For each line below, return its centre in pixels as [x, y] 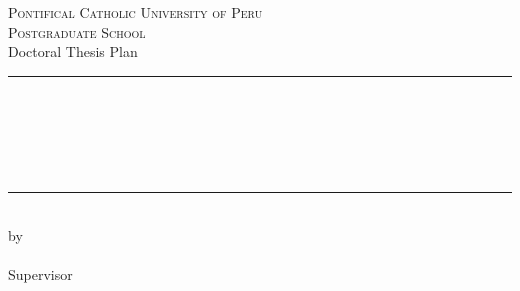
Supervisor [40, 274]
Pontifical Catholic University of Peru [135, 12]
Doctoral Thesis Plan [73, 51]
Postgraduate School [77, 31]
